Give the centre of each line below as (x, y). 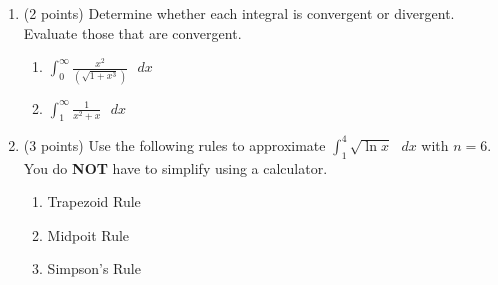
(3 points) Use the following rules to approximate (174, 144)
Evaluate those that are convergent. (132, 32)
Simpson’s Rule (94, 268)
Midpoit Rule (88, 234)
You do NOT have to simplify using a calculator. (175, 167)
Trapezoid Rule (94, 201)
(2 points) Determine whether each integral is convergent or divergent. (239, 13)
